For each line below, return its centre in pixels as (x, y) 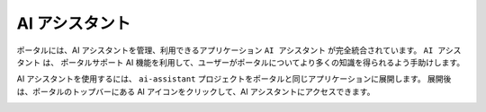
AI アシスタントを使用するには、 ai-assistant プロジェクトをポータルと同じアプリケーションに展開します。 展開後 (234, 79)
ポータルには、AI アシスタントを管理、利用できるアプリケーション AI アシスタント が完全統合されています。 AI (225, 50)
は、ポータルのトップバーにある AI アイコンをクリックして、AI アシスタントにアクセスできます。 (196, 91)
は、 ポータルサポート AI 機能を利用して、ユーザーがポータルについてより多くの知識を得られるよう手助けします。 (253, 62)
